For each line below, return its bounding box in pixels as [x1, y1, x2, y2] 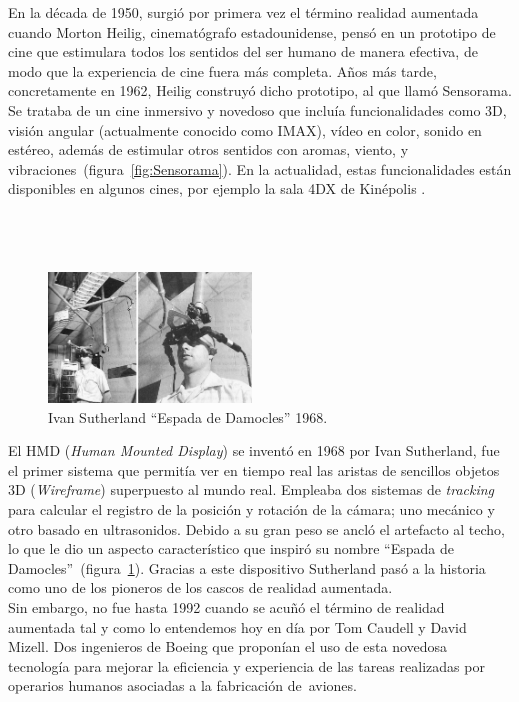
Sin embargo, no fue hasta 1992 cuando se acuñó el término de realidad [8, 597, 445, 617]
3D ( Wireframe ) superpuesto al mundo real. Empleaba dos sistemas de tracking [8, 479, 495, 500]
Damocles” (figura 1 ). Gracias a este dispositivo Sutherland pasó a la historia [8, 557, 486, 578]
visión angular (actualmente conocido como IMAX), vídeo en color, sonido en [8, 119, 482, 140]
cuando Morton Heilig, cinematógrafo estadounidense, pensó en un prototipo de [8, 21, 496, 42]
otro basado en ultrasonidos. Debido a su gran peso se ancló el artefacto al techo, [8, 518, 506, 539]
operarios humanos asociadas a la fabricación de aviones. [8, 675, 357, 696]
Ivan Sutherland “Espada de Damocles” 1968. [48, 406, 328, 427]
